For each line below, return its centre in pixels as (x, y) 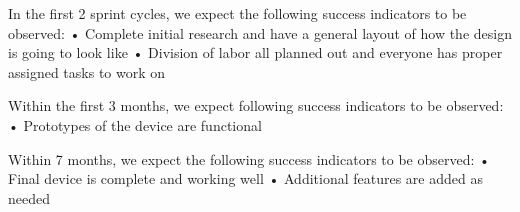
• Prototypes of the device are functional (135, 124)
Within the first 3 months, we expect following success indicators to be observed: (256, 105)
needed (29, 197)
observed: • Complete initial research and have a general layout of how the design (260, 32)
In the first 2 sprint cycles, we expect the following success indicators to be (237, 13)
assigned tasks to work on (87, 71)
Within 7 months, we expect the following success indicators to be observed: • (249, 158)
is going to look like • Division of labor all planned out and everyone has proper (255, 52)
